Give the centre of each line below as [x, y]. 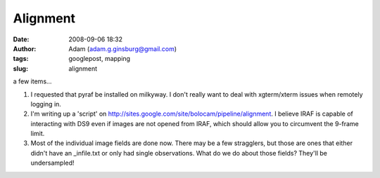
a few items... [32, 81]
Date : [21, 39]
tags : [21, 59]
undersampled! [52, 163]
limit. [38, 134]
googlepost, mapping [99, 59]
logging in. [46, 104]
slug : [20, 68]
